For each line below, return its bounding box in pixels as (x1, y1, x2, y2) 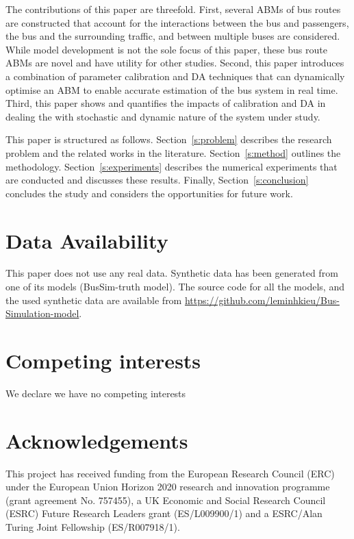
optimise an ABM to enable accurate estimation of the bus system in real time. (5, 82, 338, 97)
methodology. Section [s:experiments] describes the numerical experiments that (5, 159, 338, 173)
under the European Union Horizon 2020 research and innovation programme (5, 479, 330, 494)
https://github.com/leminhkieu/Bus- (184, 292, 340, 307)
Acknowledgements (5, 426, 188, 454)
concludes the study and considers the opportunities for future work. (5, 186, 293, 200)
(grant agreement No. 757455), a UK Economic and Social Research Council (5, 492, 326, 507)
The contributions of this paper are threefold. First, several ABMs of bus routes (5, 2, 341, 16)
